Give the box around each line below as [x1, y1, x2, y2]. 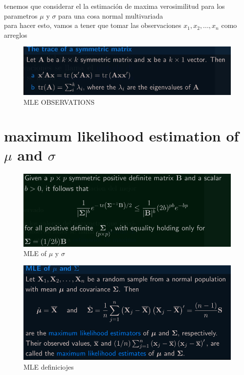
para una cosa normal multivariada [58, 10, 163, 21]
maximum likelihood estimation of [4, 125, 239, 145]
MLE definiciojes [23, 362, 74, 372]
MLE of [23, 248, 47, 258]
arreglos [4, 29, 27, 40]
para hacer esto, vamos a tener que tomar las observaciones [4, 20, 181, 30]
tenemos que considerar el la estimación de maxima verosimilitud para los [4, 1, 225, 11]
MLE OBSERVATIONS [23, 97, 95, 107]
